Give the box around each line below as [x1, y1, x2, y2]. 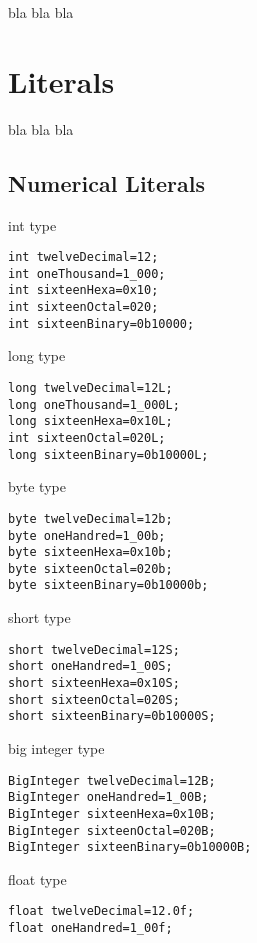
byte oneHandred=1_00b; [8, 528, 166, 543]
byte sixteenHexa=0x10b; [8, 545, 173, 560]
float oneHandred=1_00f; [8, 921, 173, 936]
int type [8, 214, 57, 235]
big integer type [8, 738, 105, 759]
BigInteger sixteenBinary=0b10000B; [8, 840, 252, 855]
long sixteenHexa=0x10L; [8, 414, 173, 429]
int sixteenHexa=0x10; [8, 283, 159, 298]
